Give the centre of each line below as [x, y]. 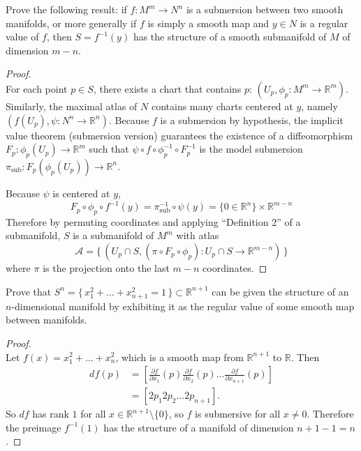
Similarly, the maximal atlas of [72, 106]
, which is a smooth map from [179, 357]
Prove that [29, 291]
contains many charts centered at [222, 106]
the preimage [34, 427]
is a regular [324, 23]
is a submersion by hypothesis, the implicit [252, 120]
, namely [319, 106]
